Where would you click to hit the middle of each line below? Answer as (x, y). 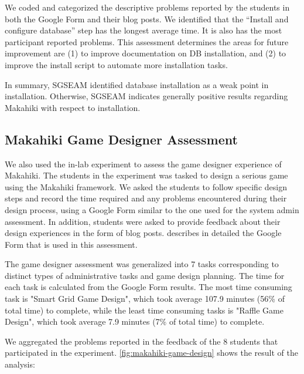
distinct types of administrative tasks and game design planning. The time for (145, 275)
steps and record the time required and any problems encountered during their (146, 198)
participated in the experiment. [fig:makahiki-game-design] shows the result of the (151, 353)
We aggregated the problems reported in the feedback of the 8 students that (141, 341)
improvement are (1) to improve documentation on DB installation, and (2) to (146, 53)
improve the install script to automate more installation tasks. (116, 64)
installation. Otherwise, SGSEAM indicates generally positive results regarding (146, 96)
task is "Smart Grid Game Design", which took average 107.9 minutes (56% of (145, 299)
